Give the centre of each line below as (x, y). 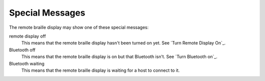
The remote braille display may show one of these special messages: (79, 27)
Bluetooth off (22, 50)
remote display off (27, 36)
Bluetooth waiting (27, 63)
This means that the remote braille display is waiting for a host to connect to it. (101, 70)
